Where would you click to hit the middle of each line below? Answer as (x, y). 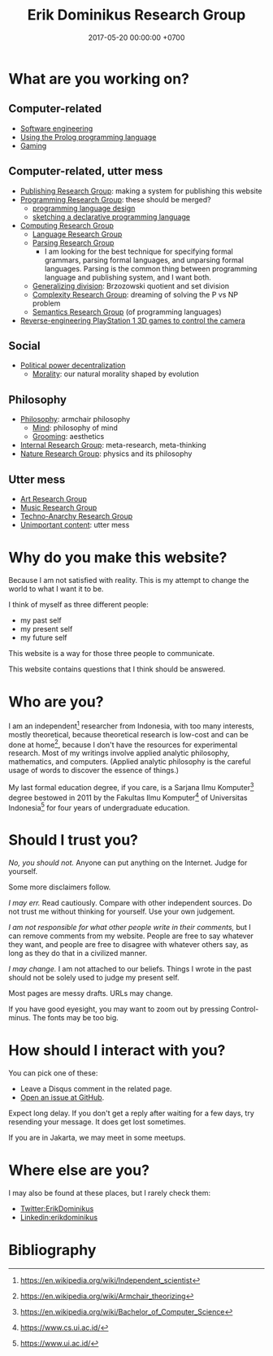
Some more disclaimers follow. (60, 887)
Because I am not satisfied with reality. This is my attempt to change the (129, 580)
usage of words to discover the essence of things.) (94, 771)
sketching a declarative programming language (111, 216)
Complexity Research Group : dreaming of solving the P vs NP (135, 294)
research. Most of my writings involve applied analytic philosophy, (119, 753)
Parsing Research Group (73, 242)
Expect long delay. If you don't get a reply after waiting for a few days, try (131, 1113)
